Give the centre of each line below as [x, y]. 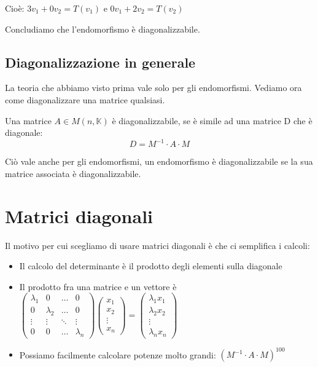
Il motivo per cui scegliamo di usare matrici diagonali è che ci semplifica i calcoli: [157, 245]
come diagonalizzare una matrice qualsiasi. [85, 99]
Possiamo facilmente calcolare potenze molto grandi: [118, 354]
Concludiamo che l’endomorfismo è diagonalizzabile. [103, 29]
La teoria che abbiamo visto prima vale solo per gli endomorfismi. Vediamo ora [153, 88]
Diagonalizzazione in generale [100, 62]
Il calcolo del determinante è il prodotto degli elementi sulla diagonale [151, 266]
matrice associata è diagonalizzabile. [73, 173]
